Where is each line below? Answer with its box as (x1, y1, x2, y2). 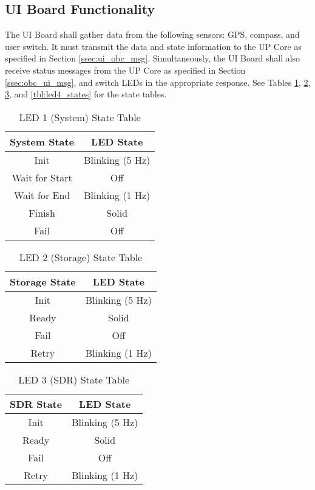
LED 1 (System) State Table (19, 110, 141, 124)
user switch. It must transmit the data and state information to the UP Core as (5, 40, 302, 52)
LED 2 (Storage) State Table (19, 250, 143, 264)
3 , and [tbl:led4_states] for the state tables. (5, 88, 167, 100)
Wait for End (13, 187, 70, 202)
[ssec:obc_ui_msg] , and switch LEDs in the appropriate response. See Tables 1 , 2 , (5, 75, 311, 88)
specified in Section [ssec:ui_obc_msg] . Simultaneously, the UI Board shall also (5, 52, 300, 65)
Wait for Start (12, 170, 72, 184)
